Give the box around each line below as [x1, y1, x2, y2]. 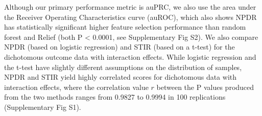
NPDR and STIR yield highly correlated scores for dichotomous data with [4, 72, 237, 82]
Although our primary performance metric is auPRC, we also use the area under [4, 2, 256, 12]
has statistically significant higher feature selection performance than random [4, 21, 246, 32]
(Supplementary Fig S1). [4, 101, 81, 112]
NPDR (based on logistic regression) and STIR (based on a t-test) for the [4, 41, 235, 52]
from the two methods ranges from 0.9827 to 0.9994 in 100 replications [4, 91, 226, 102]
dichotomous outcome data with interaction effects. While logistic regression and [4, 51, 256, 62]
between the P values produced [156, 81, 254, 92]
